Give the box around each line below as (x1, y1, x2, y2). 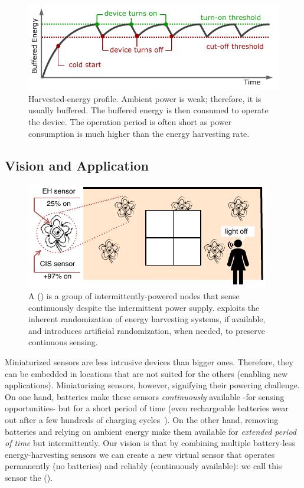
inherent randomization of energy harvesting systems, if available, (28, 313, 266, 325)
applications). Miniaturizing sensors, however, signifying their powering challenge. (5, 379, 300, 391)
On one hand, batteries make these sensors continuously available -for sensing (5, 390, 285, 402)
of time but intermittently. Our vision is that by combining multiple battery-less (5, 437, 295, 449)
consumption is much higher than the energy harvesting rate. (28, 127, 250, 139)
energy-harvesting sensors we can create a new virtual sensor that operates (5, 448, 275, 460)
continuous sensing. (28, 336, 98, 348)
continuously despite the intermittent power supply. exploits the (28, 301, 260, 313)
